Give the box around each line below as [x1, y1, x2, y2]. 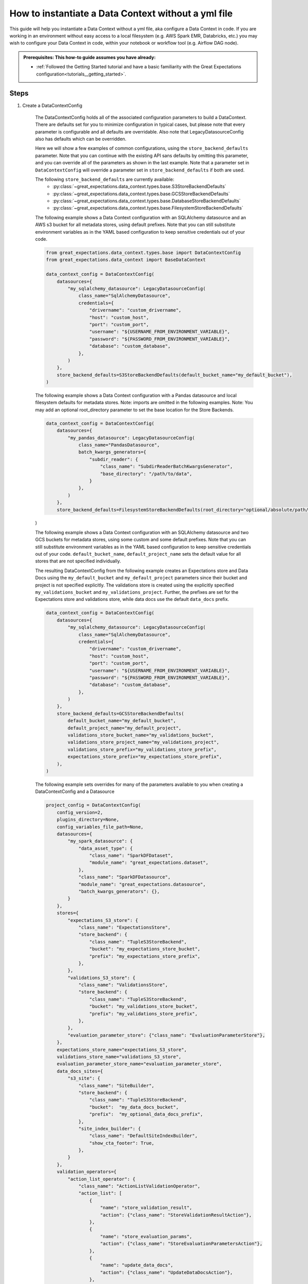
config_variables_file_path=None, [56, 824, 144, 829]
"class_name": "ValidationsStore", [78, 982, 168, 988]
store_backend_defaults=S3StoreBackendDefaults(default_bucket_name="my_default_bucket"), [56, 372, 293, 377]
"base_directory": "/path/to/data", [100, 470, 192, 477]
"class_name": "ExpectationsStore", [78, 924, 171, 930]
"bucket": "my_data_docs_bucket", [89, 1104, 179, 1110]
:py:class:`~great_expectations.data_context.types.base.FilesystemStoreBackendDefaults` [52, 205, 243, 211]
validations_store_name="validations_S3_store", [56, 1054, 182, 1060]
